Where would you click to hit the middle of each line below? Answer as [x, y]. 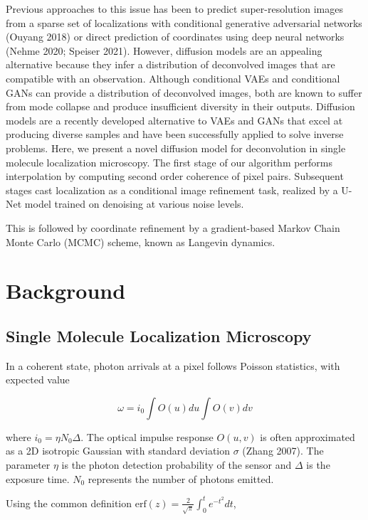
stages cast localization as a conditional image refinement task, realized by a [172, 190]
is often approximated [307, 436]
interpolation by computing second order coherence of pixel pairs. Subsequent [175, 176]
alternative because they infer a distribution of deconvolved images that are [170, 64]
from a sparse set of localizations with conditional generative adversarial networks [184, 22]
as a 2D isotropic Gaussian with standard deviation [118, 451]
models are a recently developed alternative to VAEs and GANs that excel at [174, 120]
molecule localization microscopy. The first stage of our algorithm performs [169, 162]
